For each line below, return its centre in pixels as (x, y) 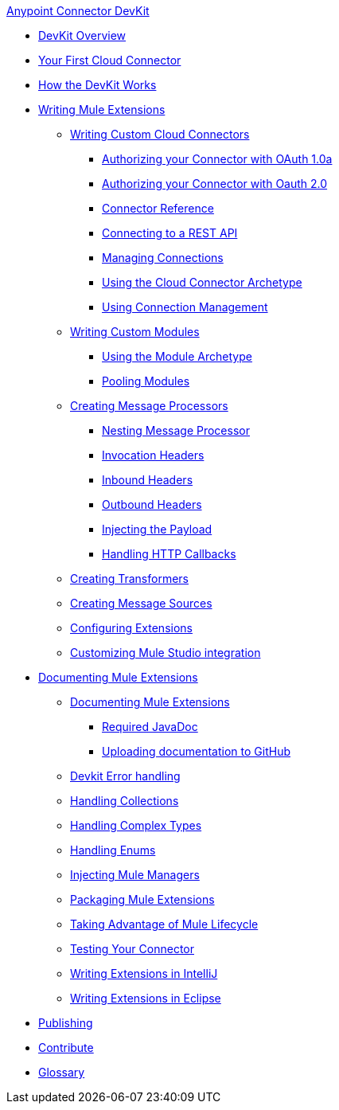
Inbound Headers (148, 480)
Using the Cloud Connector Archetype (202, 282)
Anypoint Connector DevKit (78, 11)
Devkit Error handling (125, 776)
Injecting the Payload (157, 529)
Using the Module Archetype (177, 356)
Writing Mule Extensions (102, 109)
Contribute (66, 1047)
